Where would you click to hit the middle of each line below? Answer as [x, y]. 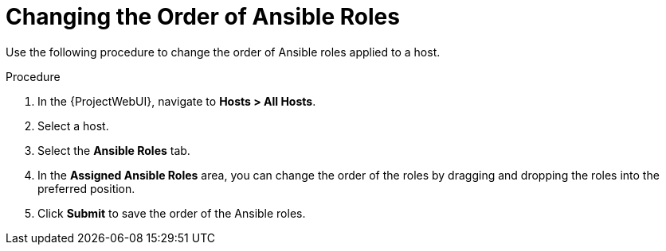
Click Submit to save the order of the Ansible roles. [172, 213]
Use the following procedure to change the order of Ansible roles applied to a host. [223, 52]
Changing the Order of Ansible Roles [203, 17]
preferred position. [86, 188]
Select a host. [73, 125]
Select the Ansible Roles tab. [114, 150]
